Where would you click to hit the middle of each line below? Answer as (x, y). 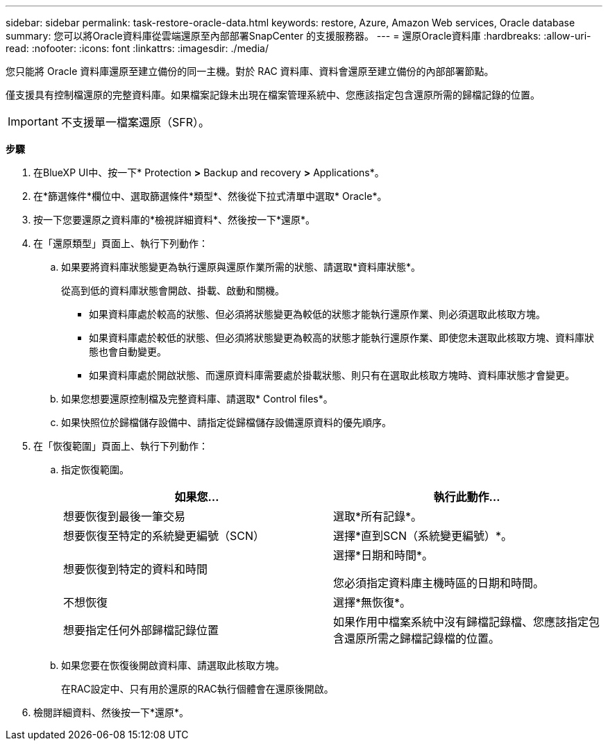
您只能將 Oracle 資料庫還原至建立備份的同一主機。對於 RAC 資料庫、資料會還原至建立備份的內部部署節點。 (250, 71)
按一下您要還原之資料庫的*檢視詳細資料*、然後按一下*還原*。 (175, 220)
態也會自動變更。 (128, 351)
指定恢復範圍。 (95, 469)
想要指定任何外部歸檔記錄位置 (141, 630)
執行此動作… (467, 497)
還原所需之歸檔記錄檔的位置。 (422, 638)
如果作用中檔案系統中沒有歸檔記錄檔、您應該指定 (461, 622)
